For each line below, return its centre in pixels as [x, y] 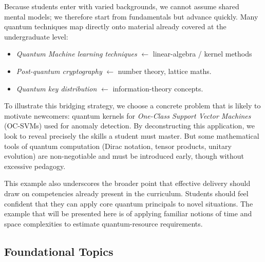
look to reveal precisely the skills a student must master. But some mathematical [132, 135]
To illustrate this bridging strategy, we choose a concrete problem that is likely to [132, 106]
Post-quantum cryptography [59, 71]
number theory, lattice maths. [165, 71]
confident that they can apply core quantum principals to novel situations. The [129, 203]
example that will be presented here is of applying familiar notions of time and [128, 213]
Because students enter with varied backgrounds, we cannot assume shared [122, 6]
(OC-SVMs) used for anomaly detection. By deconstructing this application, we [129, 126]
